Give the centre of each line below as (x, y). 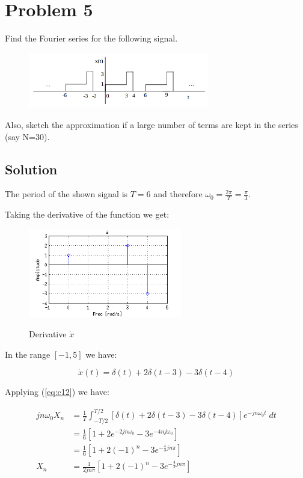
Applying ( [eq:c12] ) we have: (57, 392)
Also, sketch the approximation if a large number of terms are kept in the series (151, 125)
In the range (28, 354)
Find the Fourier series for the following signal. (91, 38)
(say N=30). (27, 136)
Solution (31, 169)
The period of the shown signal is (66, 194)
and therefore (178, 194)
